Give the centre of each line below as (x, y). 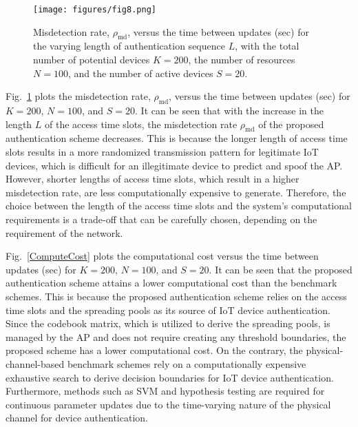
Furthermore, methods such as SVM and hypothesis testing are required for (165, 391)
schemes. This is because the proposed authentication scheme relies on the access (176, 296)
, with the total (267, 46)
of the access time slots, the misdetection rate (141, 124)
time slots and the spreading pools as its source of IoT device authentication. (168, 310)
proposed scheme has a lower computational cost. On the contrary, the (154, 350)
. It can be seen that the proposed (281, 269)
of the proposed (291, 124)
